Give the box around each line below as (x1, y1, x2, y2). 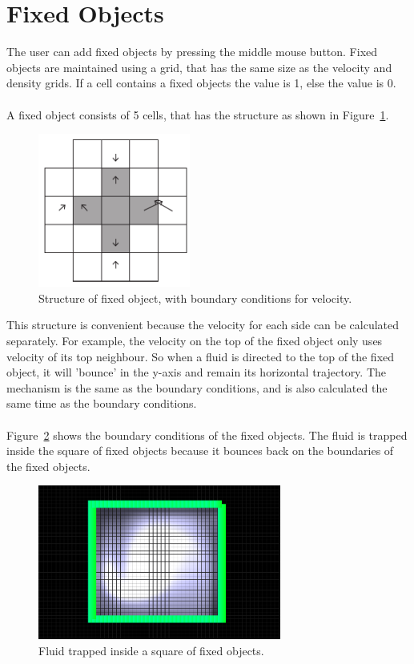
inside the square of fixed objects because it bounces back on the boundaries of (6, 442, 394, 459)
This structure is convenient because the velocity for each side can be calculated (6, 316, 400, 333)
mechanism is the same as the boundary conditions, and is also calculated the (6, 379, 388, 396)
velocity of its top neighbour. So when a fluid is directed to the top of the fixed (6, 348, 395, 364)
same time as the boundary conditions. (6, 395, 197, 412)
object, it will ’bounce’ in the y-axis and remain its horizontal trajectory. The (6, 364, 387, 380)
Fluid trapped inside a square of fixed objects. (38, 642, 264, 658)
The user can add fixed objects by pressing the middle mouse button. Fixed (6, 43, 378, 60)
